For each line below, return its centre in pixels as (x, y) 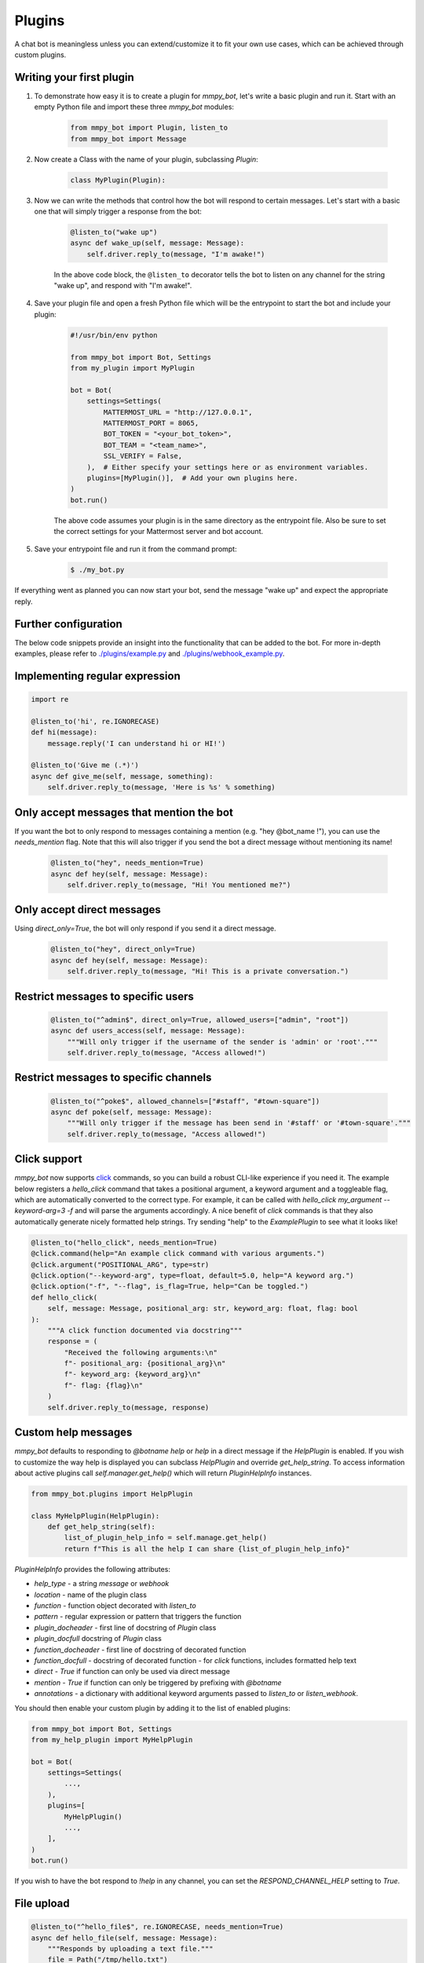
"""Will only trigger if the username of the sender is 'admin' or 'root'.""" (223, 1042)
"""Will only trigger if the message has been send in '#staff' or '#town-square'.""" (239, 1123)
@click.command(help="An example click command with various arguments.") (178, 1254)
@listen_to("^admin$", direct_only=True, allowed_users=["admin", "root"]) (200, 1020)
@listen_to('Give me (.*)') (85, 765)
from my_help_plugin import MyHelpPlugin (112, 1740)
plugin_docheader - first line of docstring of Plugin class (125, 1627)
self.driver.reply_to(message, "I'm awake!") (176, 254)
